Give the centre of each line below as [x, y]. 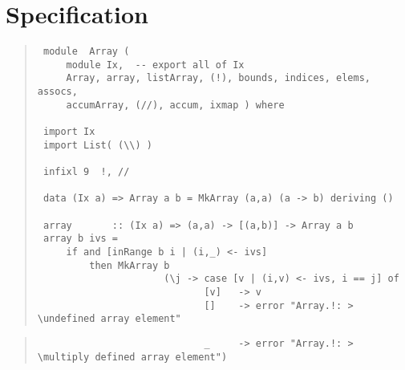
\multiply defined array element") [132, 357]
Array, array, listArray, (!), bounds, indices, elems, [219, 78]
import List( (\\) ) [97, 145]
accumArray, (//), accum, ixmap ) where [175, 105]
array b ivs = [81, 239]
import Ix [69, 132]
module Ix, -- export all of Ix [155, 65]
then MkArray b [130, 265]
